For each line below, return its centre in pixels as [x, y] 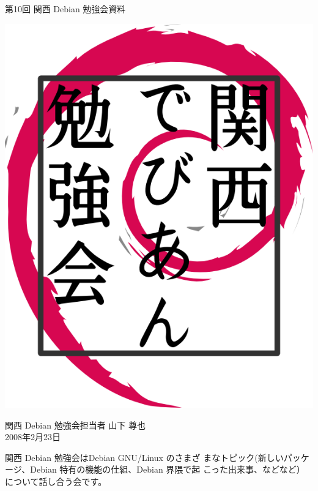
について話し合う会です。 [56, 481]
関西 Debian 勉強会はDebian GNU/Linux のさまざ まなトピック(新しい [144, 457]
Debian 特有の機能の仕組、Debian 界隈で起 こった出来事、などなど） [168, 469]
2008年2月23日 [33, 437]
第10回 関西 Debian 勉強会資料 [65, 9]
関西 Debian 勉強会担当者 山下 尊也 [76, 425]
